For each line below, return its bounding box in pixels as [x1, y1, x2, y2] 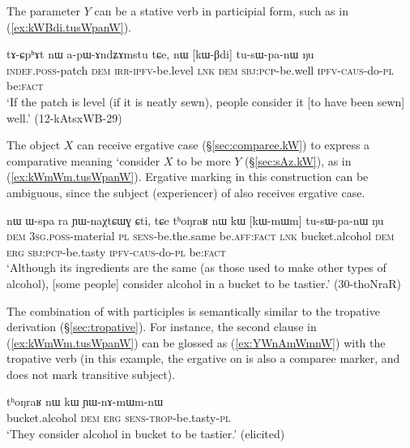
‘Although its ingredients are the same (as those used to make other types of [6, 259, 387, 276]
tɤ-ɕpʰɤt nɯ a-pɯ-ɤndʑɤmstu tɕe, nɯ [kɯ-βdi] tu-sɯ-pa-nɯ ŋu [6, 45, 314, 62]
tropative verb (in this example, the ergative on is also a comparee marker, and [6, 350, 400, 367]
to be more [177, 152, 231, 169]
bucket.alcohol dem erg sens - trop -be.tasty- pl [6, 409, 231, 426]
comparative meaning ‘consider [6, 152, 160, 169]
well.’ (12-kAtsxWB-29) [6, 109, 122, 126]
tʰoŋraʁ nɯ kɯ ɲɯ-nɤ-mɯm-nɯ [6, 393, 164, 410]
